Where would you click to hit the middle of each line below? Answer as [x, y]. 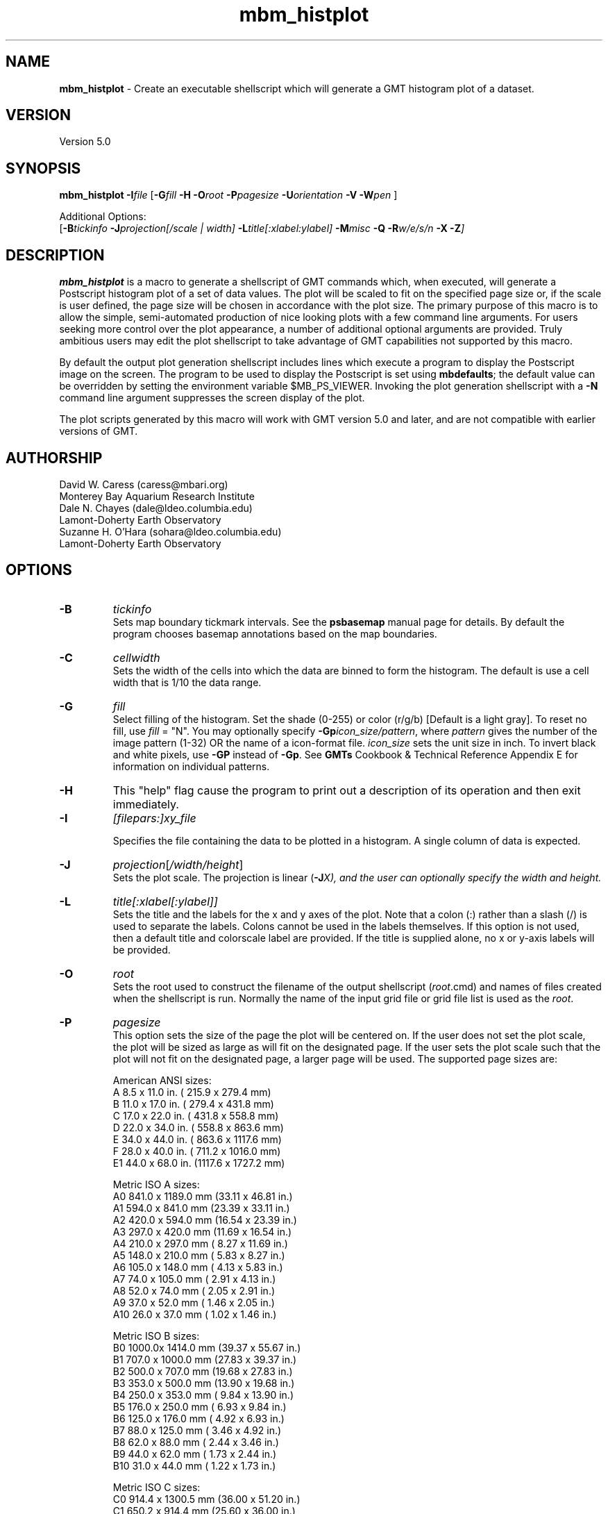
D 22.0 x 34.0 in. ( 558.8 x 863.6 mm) [198, 1127]
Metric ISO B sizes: [156, 1336]
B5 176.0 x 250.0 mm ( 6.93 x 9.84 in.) [200, 1406]
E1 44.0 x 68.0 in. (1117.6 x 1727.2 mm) [199, 1163]
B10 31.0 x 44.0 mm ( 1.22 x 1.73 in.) [194, 1465]
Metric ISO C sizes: [157, 1487]
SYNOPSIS [43, 168]
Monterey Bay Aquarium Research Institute [157, 496]
